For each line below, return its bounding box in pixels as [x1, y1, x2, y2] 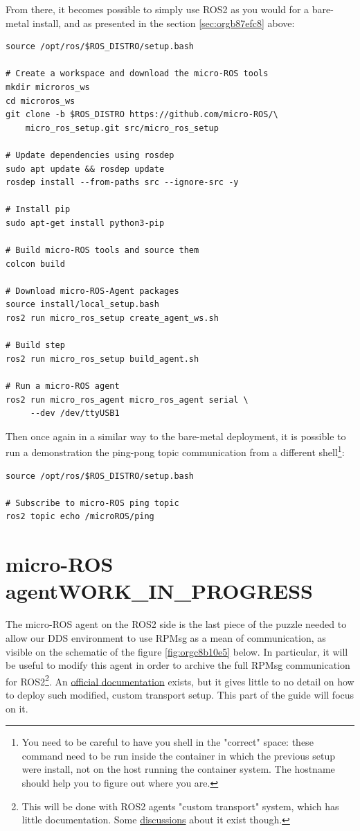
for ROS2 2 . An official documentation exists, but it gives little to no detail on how [6, 672, 354, 688]
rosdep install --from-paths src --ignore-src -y [6, 177, 239, 188]
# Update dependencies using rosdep [6, 150, 174, 160]
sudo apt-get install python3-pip [6, 218, 165, 228]
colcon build [6, 259, 65, 269]
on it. [6, 701, 28, 715]
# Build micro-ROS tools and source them [6, 245, 199, 256]
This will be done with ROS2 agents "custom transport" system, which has [21, 798, 339, 813]
